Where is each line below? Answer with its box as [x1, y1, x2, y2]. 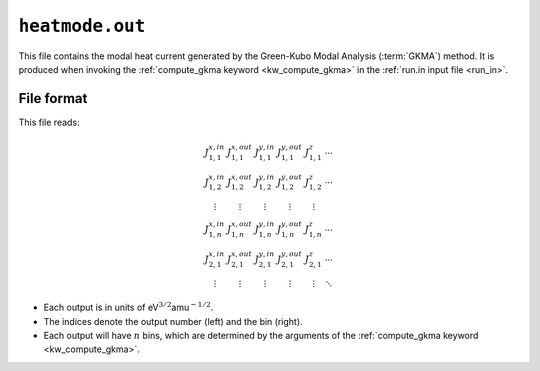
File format [18, 90, 88, 107]
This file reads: [18, 116, 80, 128]
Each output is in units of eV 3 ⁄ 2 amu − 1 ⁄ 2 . [43, 300, 214, 314]
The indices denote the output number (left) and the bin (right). [43, 315, 304, 327]
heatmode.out [18, 15, 146, 37]
